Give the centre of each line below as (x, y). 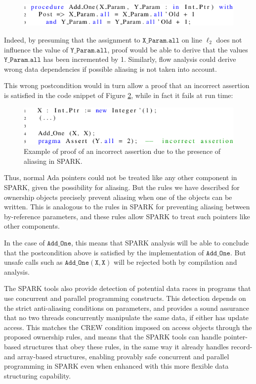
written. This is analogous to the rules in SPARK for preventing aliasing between (127, 207)
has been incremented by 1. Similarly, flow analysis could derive (140, 59)
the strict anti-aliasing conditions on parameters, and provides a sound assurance (127, 308)
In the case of (24, 243)
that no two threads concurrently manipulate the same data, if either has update (127, 317)
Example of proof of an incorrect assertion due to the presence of (122, 151)
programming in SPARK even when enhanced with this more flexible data (116, 366)
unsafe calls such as (33, 262)
